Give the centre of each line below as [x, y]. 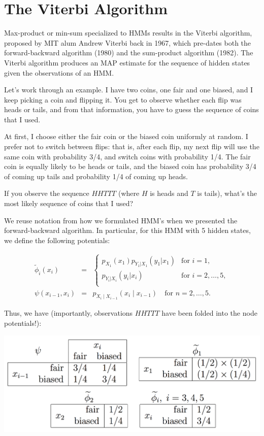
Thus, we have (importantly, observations [69, 313]
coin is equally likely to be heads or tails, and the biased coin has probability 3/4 [130, 166]
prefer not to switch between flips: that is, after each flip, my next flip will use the [132, 146]
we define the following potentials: [57, 240]
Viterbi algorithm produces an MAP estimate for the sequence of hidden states [127, 62]
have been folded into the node [209, 313]
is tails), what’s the [227, 193]
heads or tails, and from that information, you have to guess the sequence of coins [131, 109]
